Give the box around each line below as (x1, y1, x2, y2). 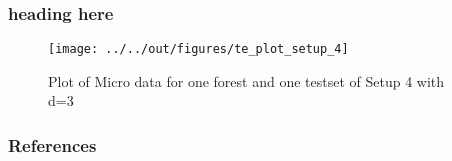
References (8, 132, 97, 157)
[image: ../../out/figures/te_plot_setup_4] (48, 42, 349, 57)
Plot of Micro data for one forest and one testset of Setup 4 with (48, 70, 445, 91)
